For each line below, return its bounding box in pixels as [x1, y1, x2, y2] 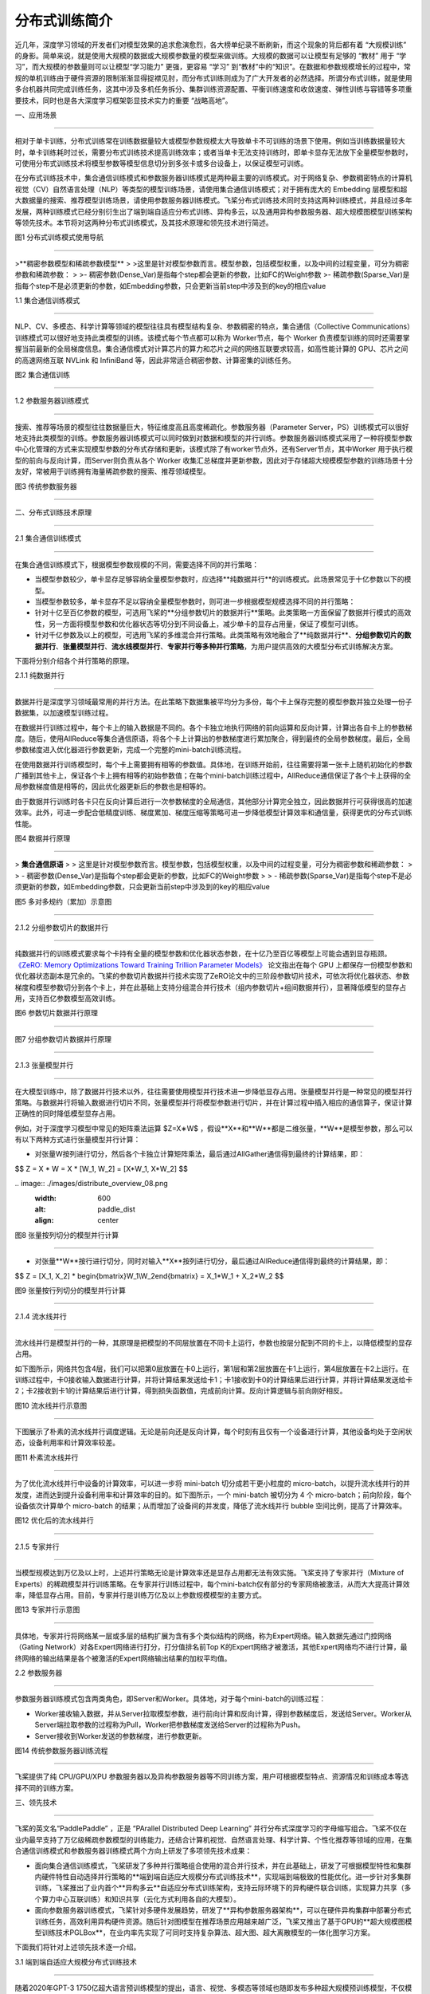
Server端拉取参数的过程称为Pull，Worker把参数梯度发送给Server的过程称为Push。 [34, 1720, 305, 1730]
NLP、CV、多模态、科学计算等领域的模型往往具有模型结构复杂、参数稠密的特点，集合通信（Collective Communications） [14, 321, 411, 331]
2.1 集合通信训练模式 [14, 534, 81, 543]
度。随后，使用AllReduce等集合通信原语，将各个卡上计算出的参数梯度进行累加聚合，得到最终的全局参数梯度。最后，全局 [14, 734, 411, 743]
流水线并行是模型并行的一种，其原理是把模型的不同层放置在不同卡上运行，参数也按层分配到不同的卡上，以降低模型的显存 [14, 1338, 412, 1347]
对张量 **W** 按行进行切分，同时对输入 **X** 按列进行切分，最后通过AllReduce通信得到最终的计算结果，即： [34, 1256, 390, 1266]
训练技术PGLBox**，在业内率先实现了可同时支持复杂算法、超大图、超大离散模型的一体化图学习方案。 [41, 1927, 375, 1937]
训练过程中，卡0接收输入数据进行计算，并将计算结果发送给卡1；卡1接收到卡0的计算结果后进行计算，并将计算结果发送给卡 [14, 1374, 413, 1384]
